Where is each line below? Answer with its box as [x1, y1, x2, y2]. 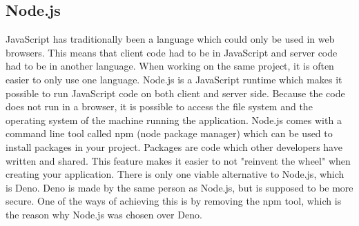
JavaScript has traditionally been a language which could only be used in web [6, 32, 335, 46]
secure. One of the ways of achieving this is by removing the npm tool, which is [6, 194, 342, 208]
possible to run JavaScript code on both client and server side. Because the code [6, 85, 345, 100]
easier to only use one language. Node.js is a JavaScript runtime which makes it [6, 72, 342, 86]
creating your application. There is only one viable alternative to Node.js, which [6, 167, 345, 181]
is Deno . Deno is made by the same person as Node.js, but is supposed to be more [6, 180, 353, 194]
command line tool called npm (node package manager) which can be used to [6, 126, 333, 141]
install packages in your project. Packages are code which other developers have [6, 139, 342, 154]
